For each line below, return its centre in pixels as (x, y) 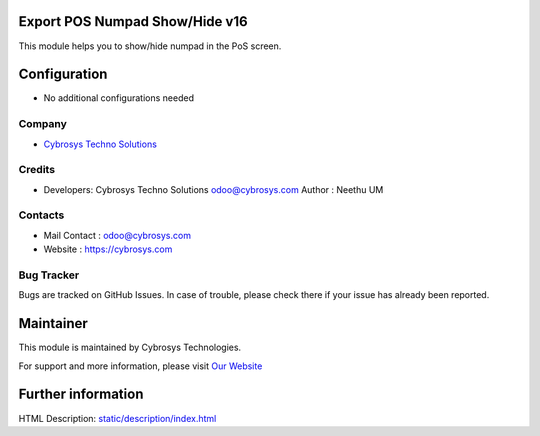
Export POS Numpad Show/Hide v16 (133, 21)
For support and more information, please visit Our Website (140, 366)
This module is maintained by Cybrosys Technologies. (130, 347)
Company (42, 124)
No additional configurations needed (119, 98)
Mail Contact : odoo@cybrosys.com (117, 235)
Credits (36, 170)
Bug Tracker (49, 275)
